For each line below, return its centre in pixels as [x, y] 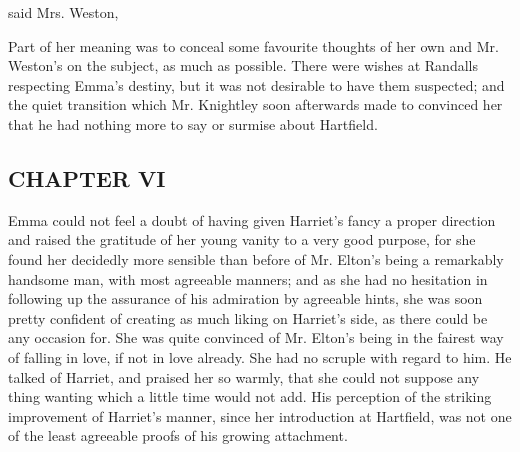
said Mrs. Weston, [63, 12]
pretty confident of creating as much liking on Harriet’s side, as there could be [248, 317]
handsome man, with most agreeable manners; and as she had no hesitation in [248, 278]
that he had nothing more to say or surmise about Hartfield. [193, 123]
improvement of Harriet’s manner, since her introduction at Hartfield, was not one [260, 415]
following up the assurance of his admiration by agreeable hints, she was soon [245, 298]
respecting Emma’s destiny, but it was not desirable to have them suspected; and [256, 84]
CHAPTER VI [87, 177]
